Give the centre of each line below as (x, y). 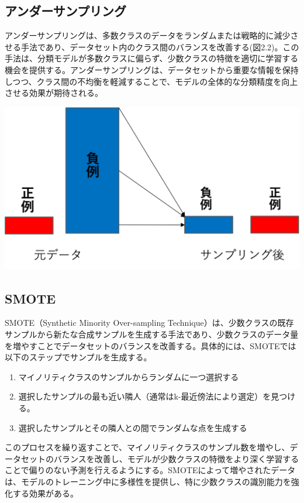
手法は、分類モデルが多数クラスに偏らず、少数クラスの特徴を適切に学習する (152, 58)
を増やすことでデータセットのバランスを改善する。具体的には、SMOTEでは (151, 345)
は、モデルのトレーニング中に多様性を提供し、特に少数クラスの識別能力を (148, 481)
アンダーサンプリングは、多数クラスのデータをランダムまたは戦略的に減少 (148, 35)
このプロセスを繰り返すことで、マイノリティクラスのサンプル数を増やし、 (147, 447)
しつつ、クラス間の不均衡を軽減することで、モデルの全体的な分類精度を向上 (151, 81)
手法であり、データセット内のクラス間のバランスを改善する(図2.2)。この (160, 46)
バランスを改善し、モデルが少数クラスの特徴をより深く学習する (176, 458)
